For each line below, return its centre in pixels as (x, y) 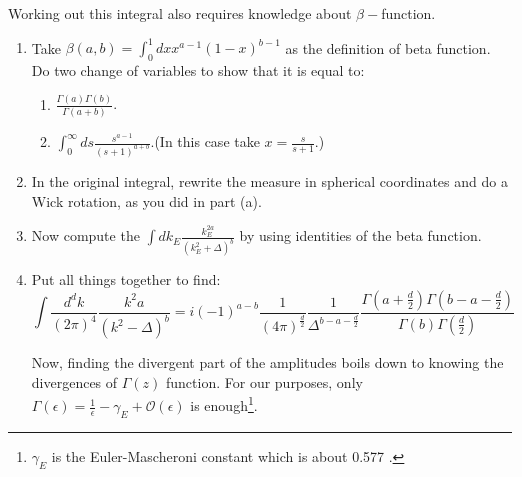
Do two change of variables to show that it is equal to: (198, 69)
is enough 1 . (224, 404)
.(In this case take (205, 141)
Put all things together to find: (126, 279)
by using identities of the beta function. (360, 235)
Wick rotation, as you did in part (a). (146, 200)
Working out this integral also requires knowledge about (180, 13)
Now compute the (85, 235)
